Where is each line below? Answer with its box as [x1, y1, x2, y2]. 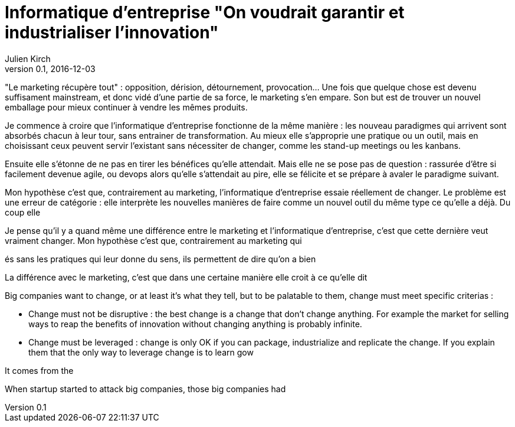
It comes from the [5, 365, 74, 376]
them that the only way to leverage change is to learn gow [28, 347, 254, 357]
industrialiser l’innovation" [5, 22, 219, 43]
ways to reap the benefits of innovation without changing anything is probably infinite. [28, 318, 362, 329]
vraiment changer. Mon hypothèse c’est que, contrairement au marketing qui [5, 235, 302, 246]
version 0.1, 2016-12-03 [5, 63, 96, 74]
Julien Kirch [5, 53, 51, 64]
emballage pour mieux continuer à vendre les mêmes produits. [5, 102, 248, 112]
